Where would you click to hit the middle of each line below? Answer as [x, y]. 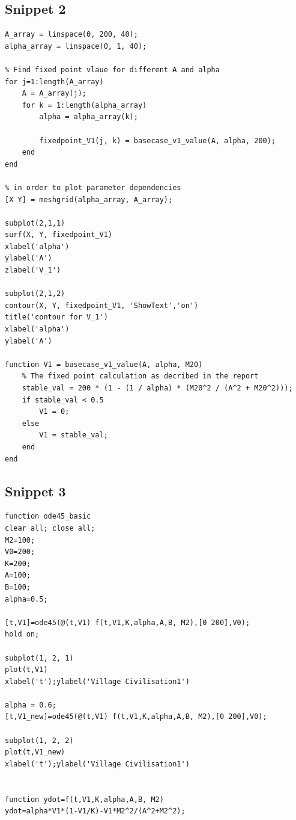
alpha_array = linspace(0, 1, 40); [76, 46]
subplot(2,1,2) [35, 294]
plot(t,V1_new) [35, 752]
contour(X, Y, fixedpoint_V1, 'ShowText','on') [102, 305]
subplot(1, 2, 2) [39, 740]
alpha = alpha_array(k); [89, 117]
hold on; [22, 634]
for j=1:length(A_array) [54, 82]
